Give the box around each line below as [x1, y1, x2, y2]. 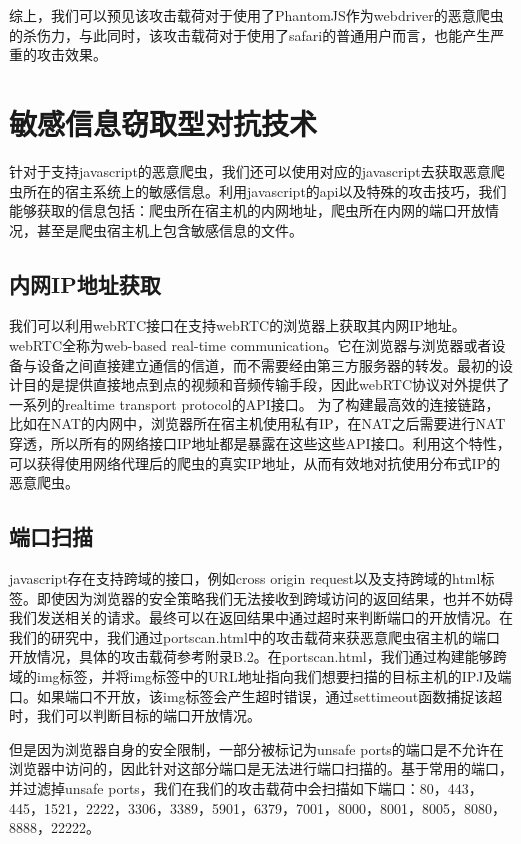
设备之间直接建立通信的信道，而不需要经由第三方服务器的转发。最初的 [36, 354, 499, 375]
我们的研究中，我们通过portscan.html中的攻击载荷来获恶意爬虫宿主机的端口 [9, 626, 500, 647]
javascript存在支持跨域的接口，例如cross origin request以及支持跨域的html [9, 568, 481, 589]
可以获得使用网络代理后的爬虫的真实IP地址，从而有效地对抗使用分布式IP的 [9, 452, 501, 473]
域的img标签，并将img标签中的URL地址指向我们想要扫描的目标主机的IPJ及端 [9, 666, 512, 686]
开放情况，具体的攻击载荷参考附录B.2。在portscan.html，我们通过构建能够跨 [9, 646, 507, 667]
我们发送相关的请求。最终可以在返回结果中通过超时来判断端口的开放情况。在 [9, 607, 513, 628]
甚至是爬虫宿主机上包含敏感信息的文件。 [36, 219, 303, 240]
